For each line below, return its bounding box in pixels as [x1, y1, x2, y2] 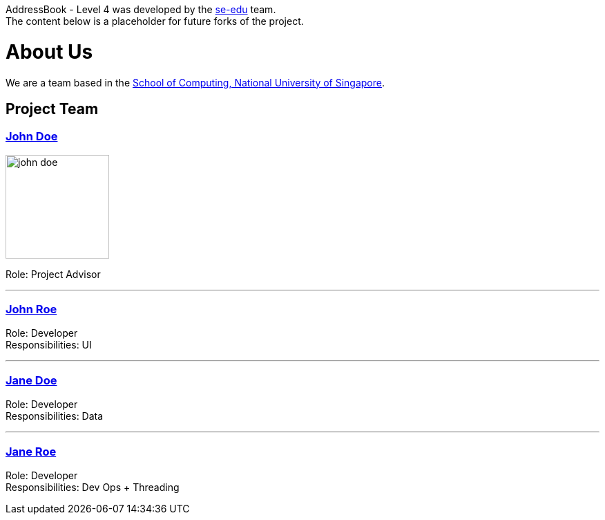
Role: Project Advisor [6, 268, 101, 280]
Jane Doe [6, 373, 57, 387]
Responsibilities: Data [6, 410, 104, 423]
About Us [6, 39, 93, 64]
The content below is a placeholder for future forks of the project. [6, 15, 304, 27]
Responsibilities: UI [6, 339, 92, 351]
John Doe [6, 129, 58, 144]
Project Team [6, 100, 99, 118]
